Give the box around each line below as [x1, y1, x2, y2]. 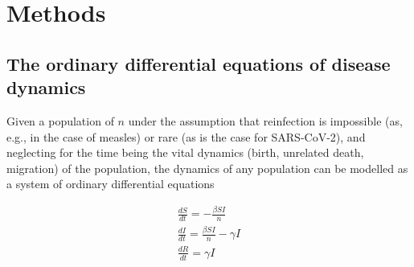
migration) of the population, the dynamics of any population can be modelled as [6, 159, 408, 176]
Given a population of [6, 112, 114, 129]
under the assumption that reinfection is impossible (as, [128, 112, 403, 129]
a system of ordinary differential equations [6, 175, 215, 192]
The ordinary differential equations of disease [6, 51, 391, 76]
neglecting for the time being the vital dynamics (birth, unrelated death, [6, 144, 364, 161]
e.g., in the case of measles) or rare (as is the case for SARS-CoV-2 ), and [6, 128, 366, 145]
